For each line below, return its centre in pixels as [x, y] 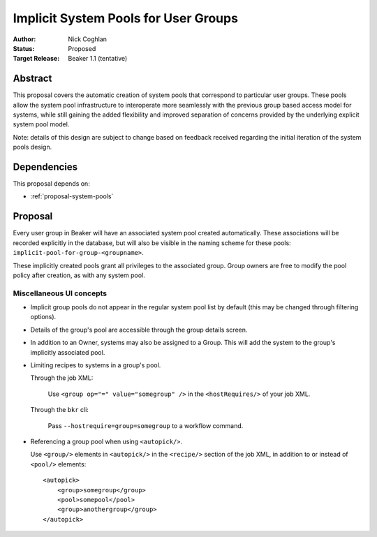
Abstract [32, 79]
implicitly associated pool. [68, 352]
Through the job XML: [62, 378]
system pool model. [41, 124]
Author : [24, 39]
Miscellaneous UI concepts [60, 293]
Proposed [82, 48]
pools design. [32, 147]
